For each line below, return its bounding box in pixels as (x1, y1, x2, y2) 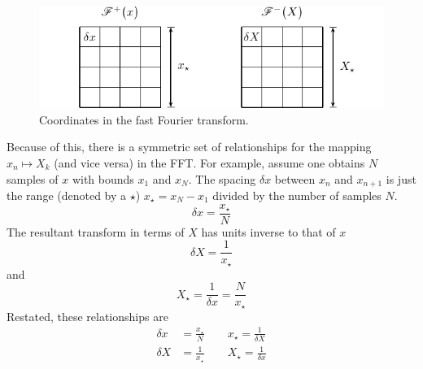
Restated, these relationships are (7, 307, 168, 324)
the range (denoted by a (7, 186, 127, 203)
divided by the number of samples (212, 186, 382, 203)
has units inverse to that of (201, 223, 336, 240)
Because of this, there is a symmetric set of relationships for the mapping (7, 138, 372, 155)
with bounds (72, 170, 134, 187)
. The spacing (188, 170, 256, 187)
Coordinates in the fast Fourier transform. (39, 111, 249, 128)
